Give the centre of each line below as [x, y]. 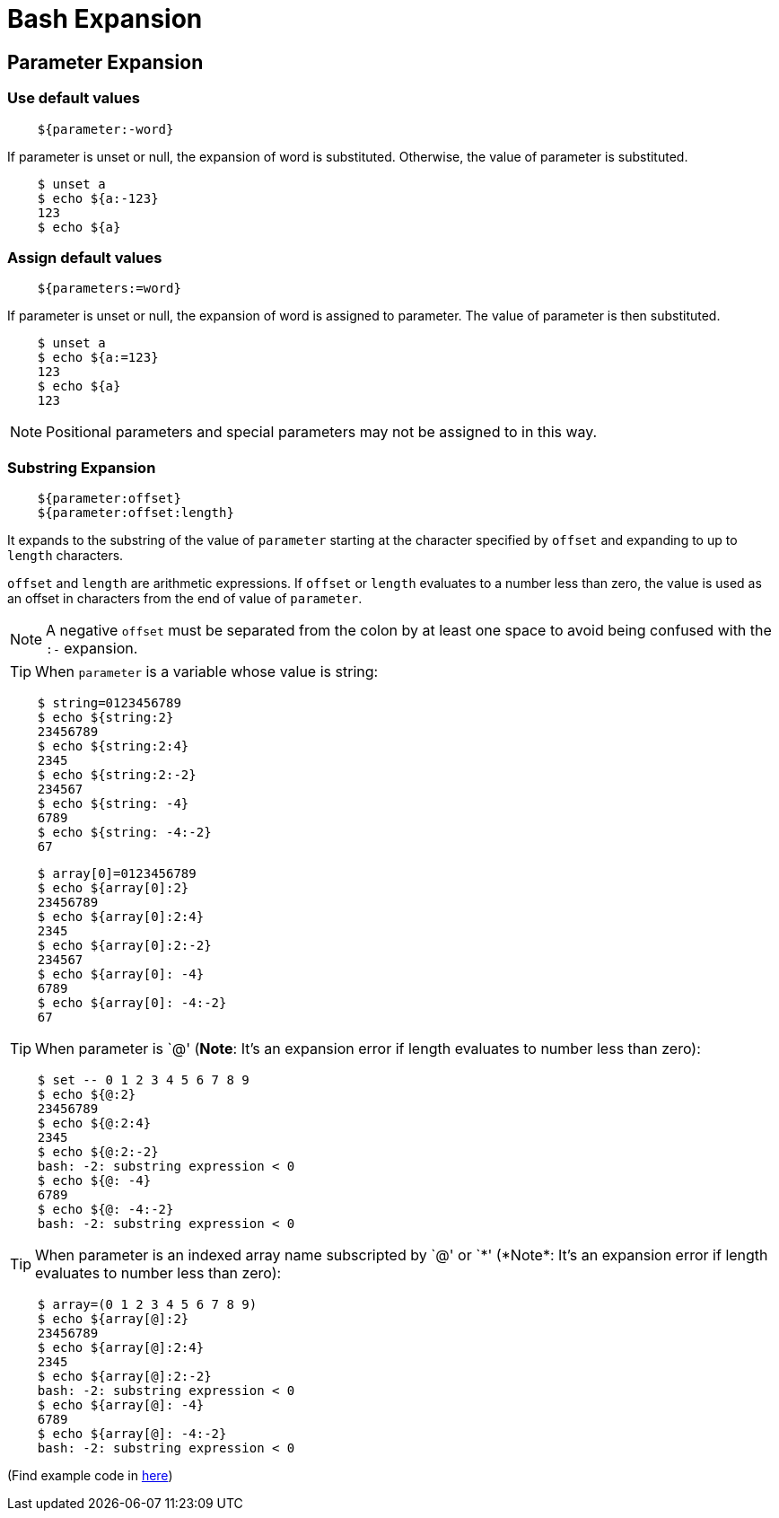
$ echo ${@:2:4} [94, 1123]
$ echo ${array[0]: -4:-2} [132, 1003]
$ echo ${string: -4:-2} [124, 833]
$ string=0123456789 [109, 703]
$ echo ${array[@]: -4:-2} [132, 1434]
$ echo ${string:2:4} [113, 746]
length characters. [66, 556]
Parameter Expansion [105, 62]
